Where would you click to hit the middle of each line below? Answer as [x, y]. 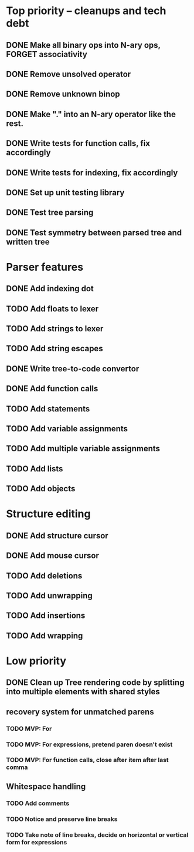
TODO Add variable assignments [67, 429]
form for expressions [37, 842]
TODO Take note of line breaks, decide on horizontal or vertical [97, 835]
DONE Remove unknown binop [63, 94]
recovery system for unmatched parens [80, 712]
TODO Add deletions [44, 576]
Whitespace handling [46, 786]
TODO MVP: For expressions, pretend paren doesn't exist [89, 744]
